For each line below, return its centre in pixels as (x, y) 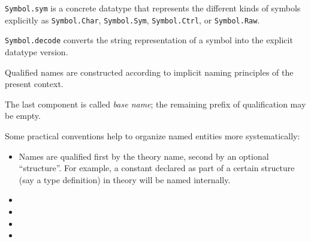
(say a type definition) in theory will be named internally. (125, 179)
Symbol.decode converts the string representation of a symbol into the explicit (149, 40)
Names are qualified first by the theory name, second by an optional (144, 156)
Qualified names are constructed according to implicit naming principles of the (149, 72)
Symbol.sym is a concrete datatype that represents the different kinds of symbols (153, 8)
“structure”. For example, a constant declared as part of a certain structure (157, 168)
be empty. (23, 116)
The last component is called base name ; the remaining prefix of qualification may (155, 104)
